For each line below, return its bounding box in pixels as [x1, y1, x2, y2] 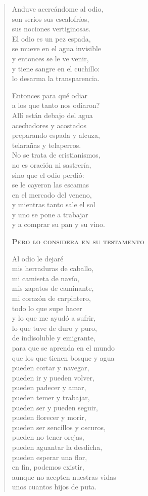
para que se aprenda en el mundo [12, 342, 115, 353]
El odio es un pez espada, [12, 33, 91, 44]
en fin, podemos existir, [12, 462, 84, 472]
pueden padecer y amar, [12, 382, 86, 393]
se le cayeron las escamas [12, 179, 89, 190]
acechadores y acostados [12, 120, 87, 130]
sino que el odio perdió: [12, 169, 84, 180]
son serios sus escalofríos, [12, 13, 89, 24]
